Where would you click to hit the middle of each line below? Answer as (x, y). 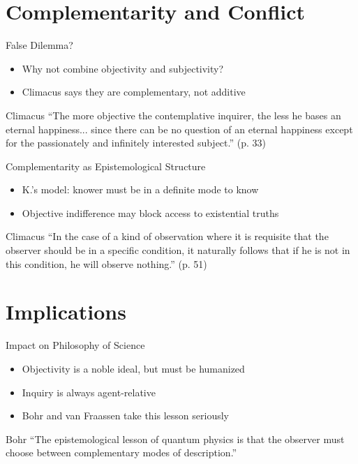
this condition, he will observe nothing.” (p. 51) (106, 263)
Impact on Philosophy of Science (75, 345)
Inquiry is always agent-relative (89, 392)
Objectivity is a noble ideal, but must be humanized (133, 368)
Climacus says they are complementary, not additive (134, 92)
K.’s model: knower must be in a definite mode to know (140, 189)
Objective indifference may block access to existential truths (150, 212)
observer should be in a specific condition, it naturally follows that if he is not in (178, 250)
